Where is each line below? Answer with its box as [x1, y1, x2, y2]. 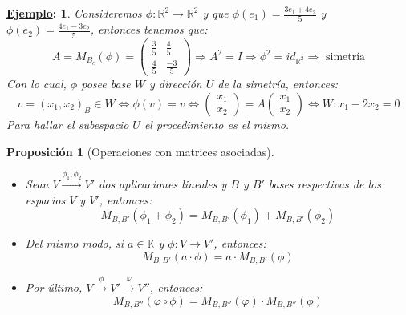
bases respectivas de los [268, 175, 381, 192]
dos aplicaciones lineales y [99, 175, 227, 192]
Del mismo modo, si [25, 235, 124, 252]
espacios [25, 191, 66, 208]
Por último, [25, 278, 83, 295]
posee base [81, 75, 131, 92]
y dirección [148, 75, 202, 92]
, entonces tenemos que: [90, 21, 208, 38]
